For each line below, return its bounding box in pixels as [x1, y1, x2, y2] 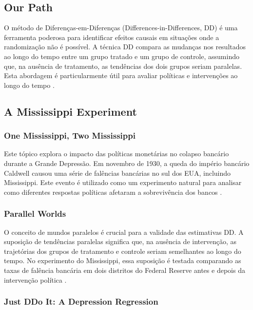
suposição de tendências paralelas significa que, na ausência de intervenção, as [4, 236, 236, 247]
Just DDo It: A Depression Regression [4, 295, 158, 308]
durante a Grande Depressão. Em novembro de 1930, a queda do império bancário [4, 158, 250, 168]
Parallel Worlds [4, 207, 66, 220]
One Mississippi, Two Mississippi [4, 129, 136, 142]
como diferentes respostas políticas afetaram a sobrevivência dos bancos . [4, 186, 222, 197]
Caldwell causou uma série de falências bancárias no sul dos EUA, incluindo [4, 167, 231, 178]
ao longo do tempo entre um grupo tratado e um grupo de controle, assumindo [4, 51, 239, 61]
